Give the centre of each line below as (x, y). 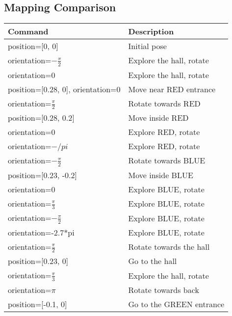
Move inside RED (158, 118)
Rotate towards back (164, 290)
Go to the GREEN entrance (176, 304)
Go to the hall (153, 261)
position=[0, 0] (33, 46)
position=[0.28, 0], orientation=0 (64, 89)
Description (151, 31)
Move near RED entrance (172, 89)
